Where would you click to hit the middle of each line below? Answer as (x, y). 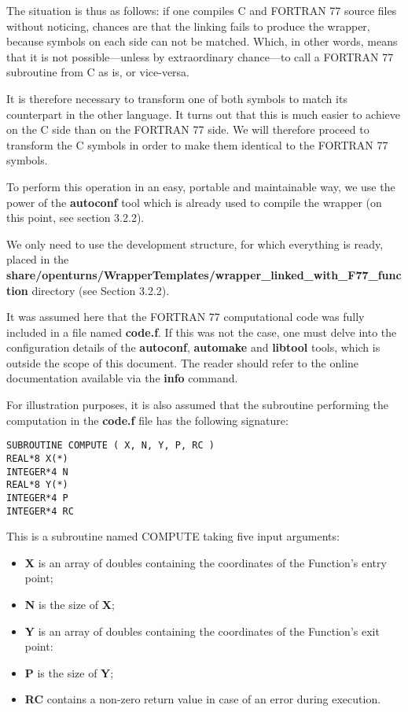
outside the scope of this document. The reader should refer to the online (183, 362)
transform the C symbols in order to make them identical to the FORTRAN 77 (197, 144)
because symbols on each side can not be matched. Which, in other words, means (202, 41)
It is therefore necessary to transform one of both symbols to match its (177, 98)
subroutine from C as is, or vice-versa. (98, 72)
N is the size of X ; (70, 604)
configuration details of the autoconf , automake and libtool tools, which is (193, 347)
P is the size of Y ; (69, 672)
